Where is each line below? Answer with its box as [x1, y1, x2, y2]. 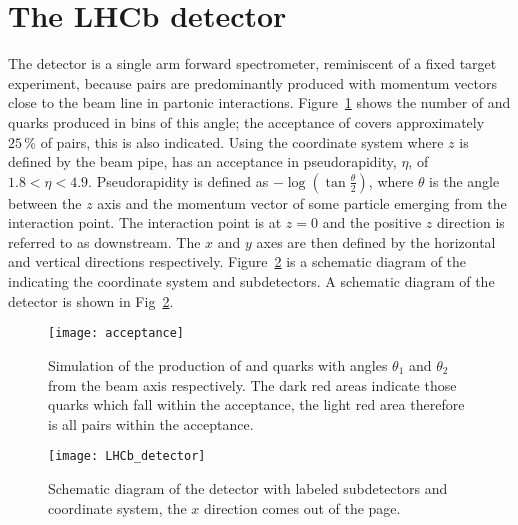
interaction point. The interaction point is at [8, 212, 282, 233]
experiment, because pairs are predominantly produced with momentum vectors [8, 72, 497, 93]
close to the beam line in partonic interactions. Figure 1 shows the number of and [8, 92, 511, 113]
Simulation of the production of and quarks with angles [48, 354, 388, 375]
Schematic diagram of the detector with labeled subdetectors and [48, 477, 448, 498]
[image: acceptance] [48, 326, 185, 341]
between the [8, 192, 82, 213]
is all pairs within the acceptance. [48, 413, 254, 434]
